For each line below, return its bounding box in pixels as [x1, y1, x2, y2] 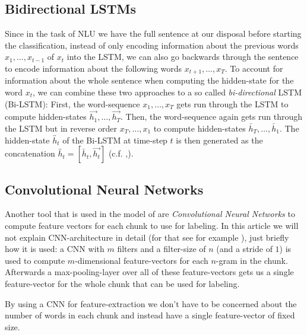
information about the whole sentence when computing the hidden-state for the [5, 74, 294, 87]
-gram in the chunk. [216, 254, 288, 266]
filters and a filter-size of [117, 243, 206, 255]
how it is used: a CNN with [5, 243, 105, 255]
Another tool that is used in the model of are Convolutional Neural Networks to [5, 208, 295, 220]
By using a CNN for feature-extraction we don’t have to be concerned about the [5, 297, 297, 310]
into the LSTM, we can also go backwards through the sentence [67, 50, 299, 63]
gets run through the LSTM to [176, 97, 289, 110]
